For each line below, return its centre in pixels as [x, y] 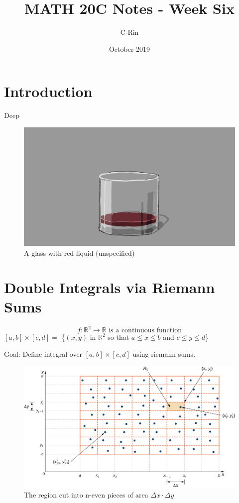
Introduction [48, 91]
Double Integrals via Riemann [110, 287]
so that [119, 337]
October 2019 [129, 49]
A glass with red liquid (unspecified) [79, 252]
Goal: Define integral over [43, 353]
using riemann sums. [164, 353]
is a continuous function [145, 331]
